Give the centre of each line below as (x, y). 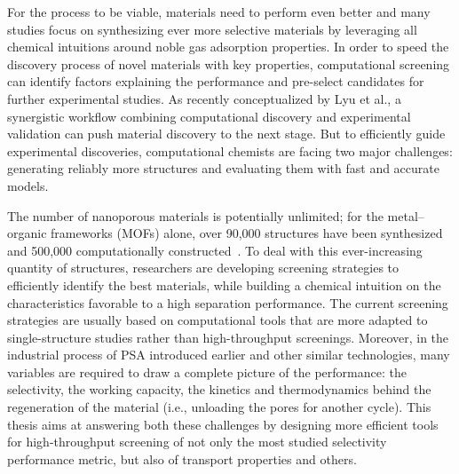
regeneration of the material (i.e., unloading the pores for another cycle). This (219, 407)
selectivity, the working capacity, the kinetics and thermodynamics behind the (219, 389)
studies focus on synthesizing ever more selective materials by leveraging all (212, 29)
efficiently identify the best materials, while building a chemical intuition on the (224, 284)
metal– (406, 215)
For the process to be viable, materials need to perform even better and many (219, 12)
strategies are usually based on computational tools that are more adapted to (218, 320)
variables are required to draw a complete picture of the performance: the (207, 371)
